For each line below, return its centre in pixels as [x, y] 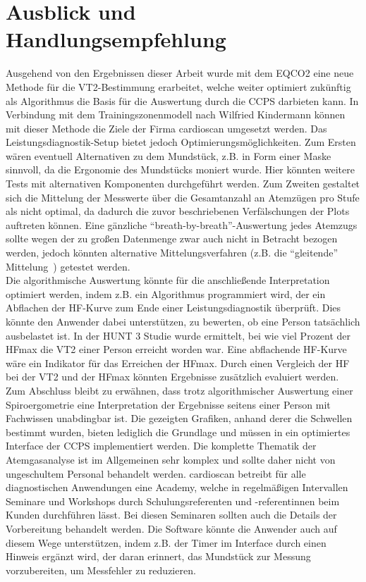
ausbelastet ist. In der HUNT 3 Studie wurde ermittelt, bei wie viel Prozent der [178, 335]
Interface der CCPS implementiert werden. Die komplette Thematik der [161, 446]
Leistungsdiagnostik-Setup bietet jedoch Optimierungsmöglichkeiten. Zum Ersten [181, 142]
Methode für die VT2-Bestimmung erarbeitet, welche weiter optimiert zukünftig [178, 86]
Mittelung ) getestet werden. [68, 266]
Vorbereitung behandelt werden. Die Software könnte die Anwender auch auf [171, 528]
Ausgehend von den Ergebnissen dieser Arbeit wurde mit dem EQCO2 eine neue [180, 73]
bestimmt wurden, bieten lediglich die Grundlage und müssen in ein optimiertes [178, 432]
